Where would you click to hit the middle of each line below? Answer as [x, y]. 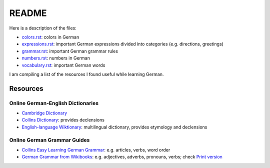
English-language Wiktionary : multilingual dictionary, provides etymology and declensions [114, 127]
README [28, 13]
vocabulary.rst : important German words [63, 65]
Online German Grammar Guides [49, 140]
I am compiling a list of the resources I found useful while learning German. [86, 74]
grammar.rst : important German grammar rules [70, 51]
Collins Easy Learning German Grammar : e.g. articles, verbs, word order [96, 149]
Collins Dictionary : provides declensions [63, 120]
